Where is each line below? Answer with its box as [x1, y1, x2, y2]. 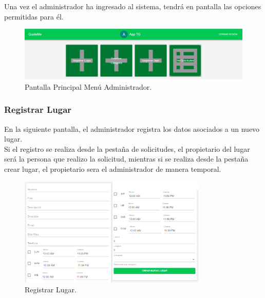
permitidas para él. [4, 11, 64, 22]
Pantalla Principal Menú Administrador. [25, 81, 152, 92]
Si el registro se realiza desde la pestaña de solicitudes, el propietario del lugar [4, 143, 250, 154]
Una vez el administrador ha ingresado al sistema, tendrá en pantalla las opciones [4, 1, 261, 11]
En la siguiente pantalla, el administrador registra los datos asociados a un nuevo [4, 123, 260, 134]
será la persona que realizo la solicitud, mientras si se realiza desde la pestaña [4, 153, 249, 164]
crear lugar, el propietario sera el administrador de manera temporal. [4, 163, 221, 174]
